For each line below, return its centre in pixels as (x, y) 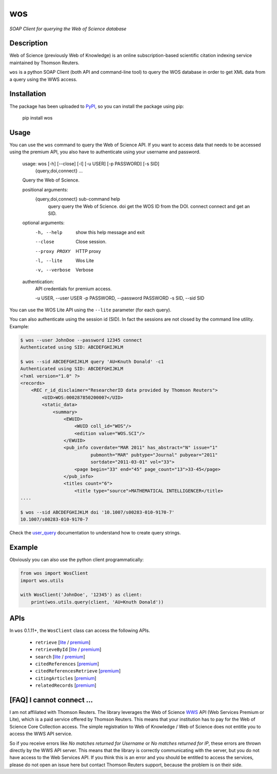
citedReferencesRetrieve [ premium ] (78, 671)
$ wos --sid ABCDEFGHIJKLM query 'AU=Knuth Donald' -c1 (92, 361)
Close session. (91, 242)
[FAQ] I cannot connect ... (51, 700)
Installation (28, 94)
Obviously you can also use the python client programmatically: (77, 560)
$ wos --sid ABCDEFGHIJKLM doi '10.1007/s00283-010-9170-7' (97, 512)
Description (29, 43)
